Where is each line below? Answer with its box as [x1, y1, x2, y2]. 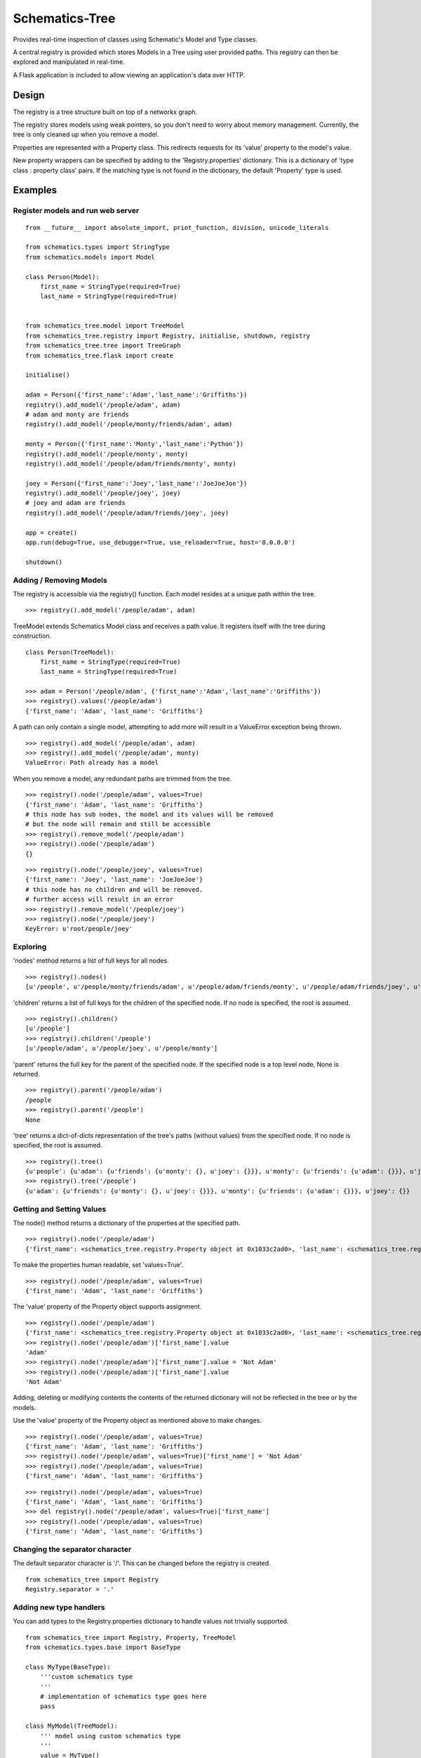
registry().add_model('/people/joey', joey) [25, 489, 182, 497]
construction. [13, 631, 52, 640]
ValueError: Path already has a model [25, 759, 159, 766]
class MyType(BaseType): [25, 1663, 111, 1671]
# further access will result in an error [25, 895, 174, 904]
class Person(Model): [25, 273, 100, 281]
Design [13, 89, 45, 101]
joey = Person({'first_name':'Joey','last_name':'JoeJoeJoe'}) [25, 479, 248, 487]
